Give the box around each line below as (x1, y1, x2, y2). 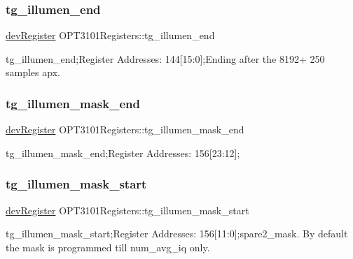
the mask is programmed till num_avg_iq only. (6, 239, 210, 254)
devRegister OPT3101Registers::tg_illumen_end (6, 28, 215, 43)
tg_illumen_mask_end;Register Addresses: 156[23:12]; (6, 145, 240, 160)
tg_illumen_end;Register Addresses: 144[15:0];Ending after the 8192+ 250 (6, 51, 325, 66)
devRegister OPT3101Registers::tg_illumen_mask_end (6, 122, 244, 137)
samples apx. (6, 65, 60, 80)
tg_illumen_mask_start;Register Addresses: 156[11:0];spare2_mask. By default (6, 226, 348, 241)
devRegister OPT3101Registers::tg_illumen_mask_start (6, 202, 249, 217)
